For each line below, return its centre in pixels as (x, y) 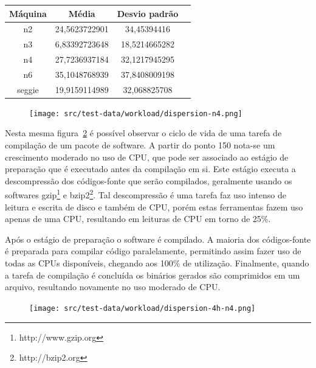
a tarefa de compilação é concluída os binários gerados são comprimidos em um (153, 275)
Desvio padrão (148, 13)
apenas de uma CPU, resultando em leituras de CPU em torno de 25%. (138, 219)
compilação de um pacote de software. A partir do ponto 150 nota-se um (140, 145)
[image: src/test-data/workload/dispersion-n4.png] (136, 113)
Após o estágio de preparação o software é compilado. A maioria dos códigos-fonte (158, 239)
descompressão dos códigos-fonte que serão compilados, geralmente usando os (149, 180)
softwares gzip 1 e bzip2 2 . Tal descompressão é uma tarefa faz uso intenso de (146, 194)
